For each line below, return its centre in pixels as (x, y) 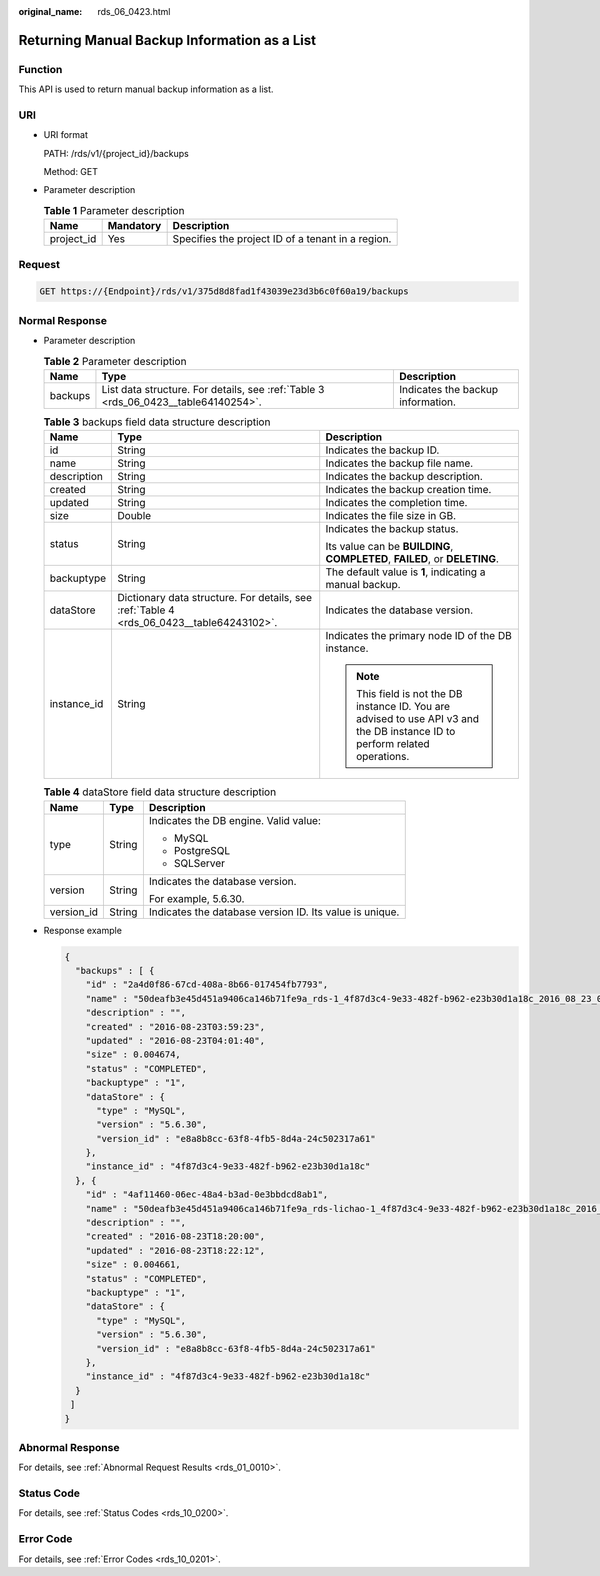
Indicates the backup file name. (399, 463)
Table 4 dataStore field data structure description (160, 792)
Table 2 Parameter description (115, 361)
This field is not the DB (409, 694)
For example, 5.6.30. (196, 898)
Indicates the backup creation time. (408, 490)
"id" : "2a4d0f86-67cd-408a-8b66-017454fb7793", (207, 984)
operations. (382, 757)
